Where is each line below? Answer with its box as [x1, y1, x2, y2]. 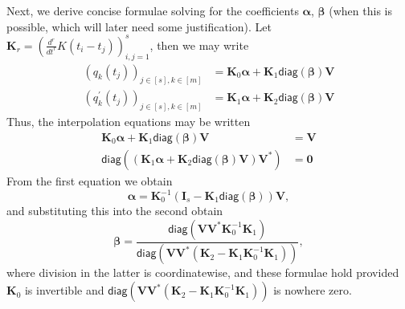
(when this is [329, 2, 392, 18]
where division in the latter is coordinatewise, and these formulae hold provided [6, 264, 399, 281]
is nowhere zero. [273, 282, 352, 299]
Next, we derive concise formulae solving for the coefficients [6, 2, 299, 18]
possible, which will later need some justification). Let [6, 18, 272, 35]
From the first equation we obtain [6, 172, 173, 189]
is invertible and [24, 282, 104, 299]
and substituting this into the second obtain [6, 202, 223, 219]
